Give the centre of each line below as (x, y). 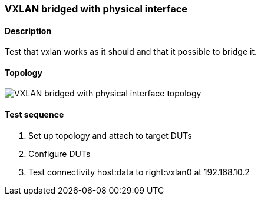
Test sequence (34, 115)
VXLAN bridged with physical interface (96, 9)
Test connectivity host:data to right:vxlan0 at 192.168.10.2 (139, 172)
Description (28, 31)
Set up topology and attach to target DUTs (110, 135)
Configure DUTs (60, 154)
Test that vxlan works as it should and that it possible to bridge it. (131, 52)
